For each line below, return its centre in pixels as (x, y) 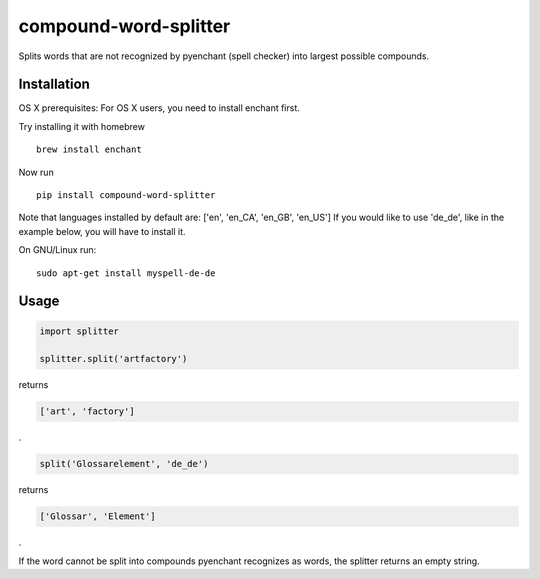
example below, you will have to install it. (102, 231)
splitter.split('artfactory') (113, 359)
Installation (54, 84)
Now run (36, 172)
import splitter (79, 331)
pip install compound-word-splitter (126, 195)
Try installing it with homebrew (81, 126)
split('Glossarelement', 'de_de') (124, 464)
